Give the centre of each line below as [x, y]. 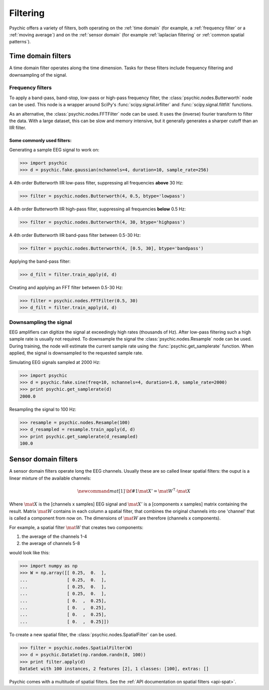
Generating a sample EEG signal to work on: [54, 150]
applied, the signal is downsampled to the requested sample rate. [76, 353]
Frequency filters [30, 88]
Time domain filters [40, 56]
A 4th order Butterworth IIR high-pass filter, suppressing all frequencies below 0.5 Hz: [98, 209]
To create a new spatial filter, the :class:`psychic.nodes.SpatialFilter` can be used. [93, 634]
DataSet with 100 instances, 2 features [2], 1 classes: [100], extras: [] [114, 669]
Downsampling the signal [41, 322]
